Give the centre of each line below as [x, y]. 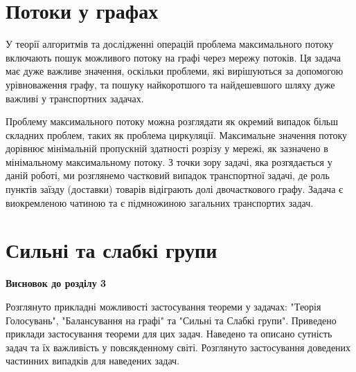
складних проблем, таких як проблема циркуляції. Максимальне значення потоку [177, 134]
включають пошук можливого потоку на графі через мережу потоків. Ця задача [173, 57]
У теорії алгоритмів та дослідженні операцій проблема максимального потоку [170, 44]
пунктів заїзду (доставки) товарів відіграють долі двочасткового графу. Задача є [175, 189]
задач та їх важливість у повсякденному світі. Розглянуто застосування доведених [178, 347]
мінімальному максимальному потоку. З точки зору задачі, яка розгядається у [169, 161]
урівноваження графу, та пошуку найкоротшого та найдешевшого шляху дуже [170, 84]
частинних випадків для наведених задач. [93, 361]
